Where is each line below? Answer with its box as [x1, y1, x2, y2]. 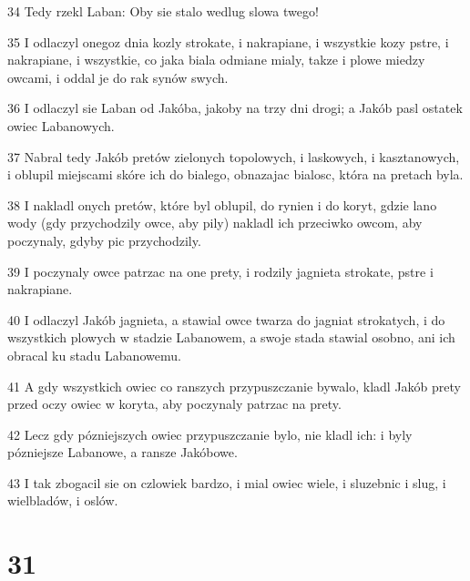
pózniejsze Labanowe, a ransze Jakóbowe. [7, 443, 238, 462]
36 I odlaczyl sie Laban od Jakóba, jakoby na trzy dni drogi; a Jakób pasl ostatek [7, 98, 463, 117]
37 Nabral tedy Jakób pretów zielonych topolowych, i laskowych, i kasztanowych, [7, 147, 460, 166]
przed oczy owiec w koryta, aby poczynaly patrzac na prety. [7, 394, 342, 413]
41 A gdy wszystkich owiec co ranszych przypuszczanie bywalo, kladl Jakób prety [7, 376, 461, 395]
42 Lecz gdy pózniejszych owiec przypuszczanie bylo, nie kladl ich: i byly [7, 424, 413, 443]
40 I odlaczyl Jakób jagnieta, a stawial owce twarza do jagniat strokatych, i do [7, 310, 445, 329]
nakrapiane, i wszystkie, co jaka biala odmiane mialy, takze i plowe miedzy [7, 50, 425, 69]
